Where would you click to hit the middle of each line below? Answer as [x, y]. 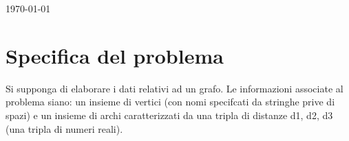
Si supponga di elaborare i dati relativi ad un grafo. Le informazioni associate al [174, 88]
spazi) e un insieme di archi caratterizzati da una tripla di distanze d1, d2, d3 [169, 115]
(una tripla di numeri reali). [64, 128]
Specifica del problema [115, 55]
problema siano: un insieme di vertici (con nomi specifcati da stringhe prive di [170, 102]
